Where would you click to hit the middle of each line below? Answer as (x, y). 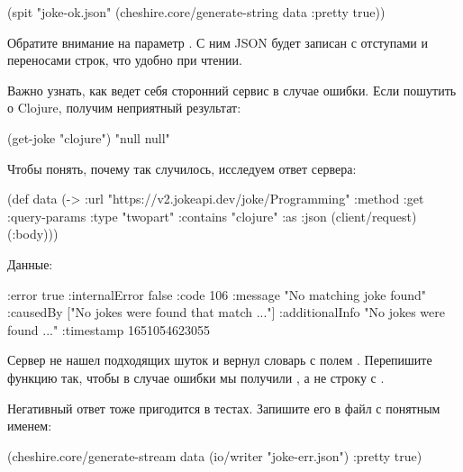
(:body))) (33, 234)
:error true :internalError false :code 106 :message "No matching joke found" (217, 294)
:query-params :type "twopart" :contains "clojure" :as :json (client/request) (212, 216)
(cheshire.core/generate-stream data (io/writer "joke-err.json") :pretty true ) (215, 455)
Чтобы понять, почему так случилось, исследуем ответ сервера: (182, 168)
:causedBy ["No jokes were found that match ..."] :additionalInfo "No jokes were (226, 312)
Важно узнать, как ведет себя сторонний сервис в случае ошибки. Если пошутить (232, 90)
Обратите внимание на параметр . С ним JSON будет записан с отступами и (218, 42)
